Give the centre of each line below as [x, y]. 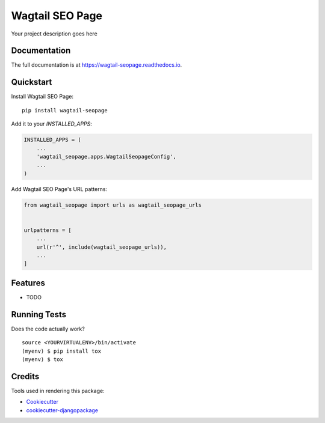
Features [28, 283]
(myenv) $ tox [42, 359]
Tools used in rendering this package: [58, 391]
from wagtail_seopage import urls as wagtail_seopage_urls [113, 205]
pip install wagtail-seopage [65, 110]
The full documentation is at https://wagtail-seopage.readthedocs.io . [97, 65]
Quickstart [32, 82]
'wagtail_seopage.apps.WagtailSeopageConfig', [107, 157]
